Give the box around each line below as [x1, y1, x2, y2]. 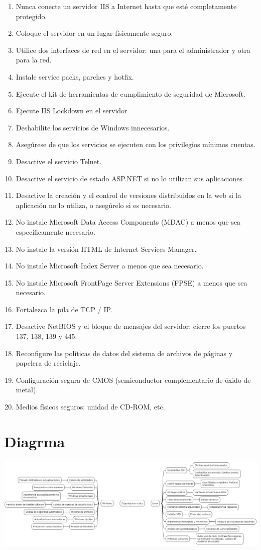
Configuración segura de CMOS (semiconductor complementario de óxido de [16, 374, 251, 385]
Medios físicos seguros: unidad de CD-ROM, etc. [16, 401, 165, 412]
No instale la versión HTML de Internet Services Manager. [16, 243, 197, 254]
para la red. [16, 54, 52, 65]
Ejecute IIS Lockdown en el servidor [16, 105, 127, 116]
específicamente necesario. [16, 226, 95, 237]
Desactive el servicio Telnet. [16, 156, 102, 166]
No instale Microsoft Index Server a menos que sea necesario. [16, 260, 204, 271]
